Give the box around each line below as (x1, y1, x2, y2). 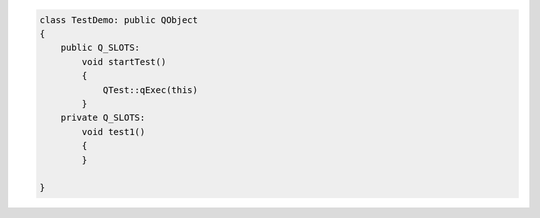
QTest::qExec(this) (102, 84, 199, 95)
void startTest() (81, 56, 167, 67)
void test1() (81, 126, 146, 137)
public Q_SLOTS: (60, 42, 140, 54)
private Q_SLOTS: (60, 112, 146, 124)
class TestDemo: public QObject (39, 14, 199, 25)
